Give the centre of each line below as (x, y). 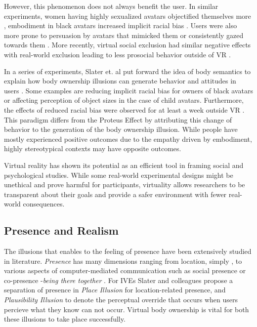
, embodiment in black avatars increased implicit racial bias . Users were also (121, 25)
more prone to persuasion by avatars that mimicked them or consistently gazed (124, 35)
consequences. (44, 204)
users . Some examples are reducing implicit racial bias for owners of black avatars (128, 90)
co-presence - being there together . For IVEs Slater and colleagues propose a (119, 280)
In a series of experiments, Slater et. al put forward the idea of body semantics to (128, 71)
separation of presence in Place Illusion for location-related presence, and (115, 290)
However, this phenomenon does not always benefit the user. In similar (111, 6)
